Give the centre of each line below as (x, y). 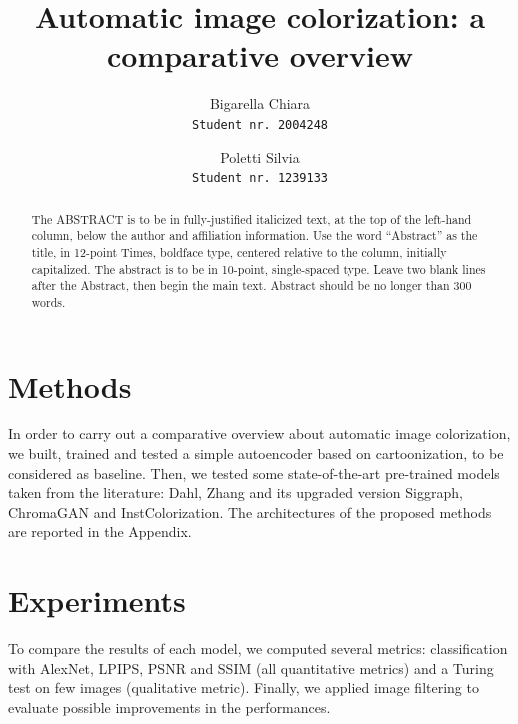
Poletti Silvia (260, 156)
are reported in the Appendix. (100, 531)
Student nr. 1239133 (260, 178)
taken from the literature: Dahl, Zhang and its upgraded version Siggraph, (235, 492)
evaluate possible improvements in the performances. (169, 706)
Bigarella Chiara (260, 103)
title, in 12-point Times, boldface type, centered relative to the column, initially (239, 251)
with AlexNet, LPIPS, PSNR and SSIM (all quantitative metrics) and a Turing (251, 667)
